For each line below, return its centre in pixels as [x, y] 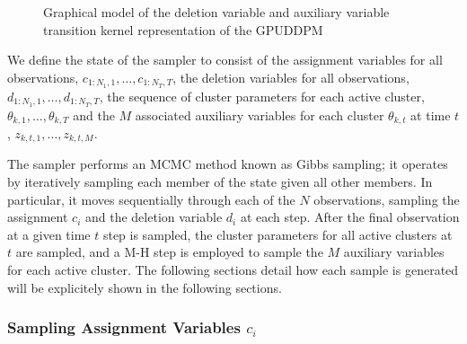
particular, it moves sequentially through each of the [151, 199]
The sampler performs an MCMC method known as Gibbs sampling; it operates [228, 164]
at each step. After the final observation [350, 217]
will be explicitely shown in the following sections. [145, 287]
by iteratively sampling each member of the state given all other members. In [220, 181]
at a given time [49, 234]
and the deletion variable [154, 217]
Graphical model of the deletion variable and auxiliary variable [216, 12]
